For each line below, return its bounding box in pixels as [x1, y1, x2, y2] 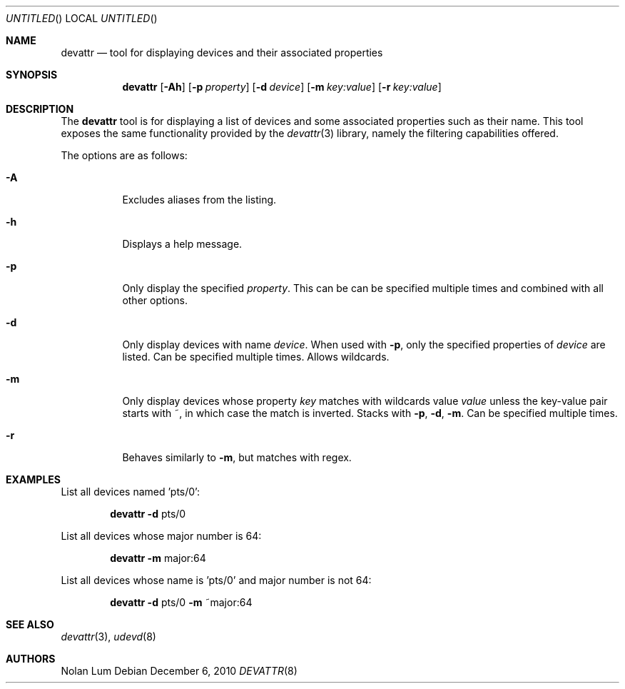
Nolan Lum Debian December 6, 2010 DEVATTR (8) [61, 665, 298, 677]
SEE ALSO [6, 618, 54, 630]
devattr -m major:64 [110, 552, 206, 564]
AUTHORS [6, 653, 56, 665]
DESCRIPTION [6, 103, 74, 115]
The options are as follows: [61, 149, 188, 161]
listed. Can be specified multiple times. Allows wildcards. [122, 351, 390, 363]
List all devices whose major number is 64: [61, 530, 262, 542]
